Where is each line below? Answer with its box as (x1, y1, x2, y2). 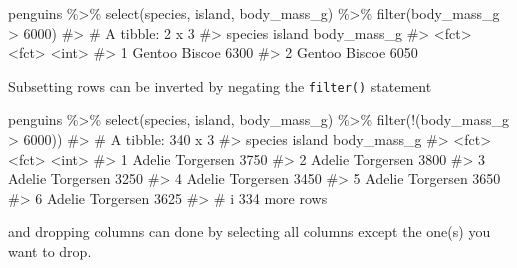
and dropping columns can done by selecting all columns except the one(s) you (8, 221, 491, 242)
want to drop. (8, 241, 92, 261)
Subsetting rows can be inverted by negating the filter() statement (8, 75, 432, 96)
